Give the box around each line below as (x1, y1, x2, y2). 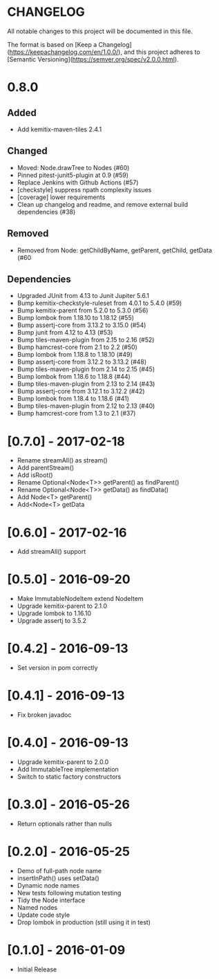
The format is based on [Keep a (7, 40, 97, 48)
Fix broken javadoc (17, 711, 72, 719)
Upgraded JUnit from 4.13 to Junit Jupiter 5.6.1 (17, 292, 150, 300)
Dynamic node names (17, 881, 79, 889)
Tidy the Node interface (17, 896, 85, 904)
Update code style (17, 911, 70, 919)
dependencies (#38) (17, 207, 76, 216)
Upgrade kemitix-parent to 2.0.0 (17, 758, 109, 766)
